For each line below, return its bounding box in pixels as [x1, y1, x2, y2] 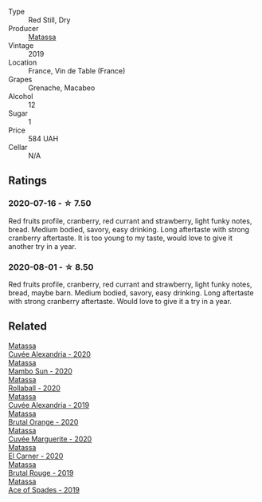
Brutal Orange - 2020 [8, 417, 79, 426]
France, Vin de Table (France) [28, 66, 126, 75]
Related [8, 319, 48, 334]
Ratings [8, 174, 48, 188]
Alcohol [8, 92, 33, 101]
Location [8, 57, 37, 67]
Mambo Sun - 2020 [8, 366, 73, 376]
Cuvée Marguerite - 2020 [8, 434, 92, 444]
